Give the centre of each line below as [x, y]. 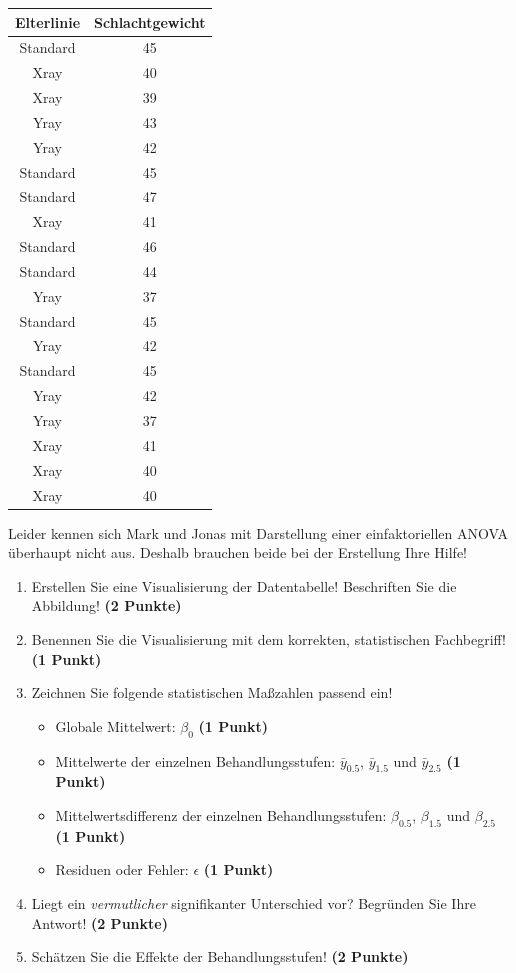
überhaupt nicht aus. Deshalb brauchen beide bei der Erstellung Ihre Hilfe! [237, 552]
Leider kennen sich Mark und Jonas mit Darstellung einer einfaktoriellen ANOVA [258, 532]
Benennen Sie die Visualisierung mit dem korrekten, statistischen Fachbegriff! [269, 639]
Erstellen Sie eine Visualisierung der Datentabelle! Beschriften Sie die [244, 585]
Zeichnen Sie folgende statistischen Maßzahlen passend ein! [212, 692]
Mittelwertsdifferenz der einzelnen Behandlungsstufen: [221, 814]
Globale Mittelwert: [115, 725]
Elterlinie [48, 21]
